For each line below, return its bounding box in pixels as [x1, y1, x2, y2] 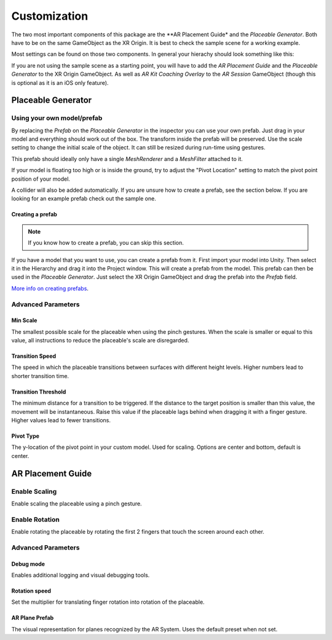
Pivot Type [11, 432, 40, 440]
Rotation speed [11, 587, 52, 595]
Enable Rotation [11, 515, 60, 524]
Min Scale [11, 317, 38, 324]
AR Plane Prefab [11, 614, 54, 622]
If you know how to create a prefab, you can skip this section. [28, 239, 184, 247]
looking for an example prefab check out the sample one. [11, 195, 156, 202]
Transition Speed [11, 352, 57, 360]
